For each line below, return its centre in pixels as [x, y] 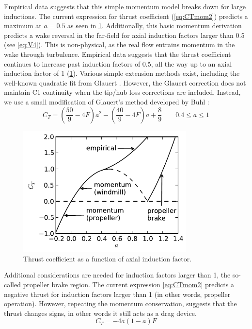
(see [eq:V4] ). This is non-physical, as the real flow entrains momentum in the [119, 44]
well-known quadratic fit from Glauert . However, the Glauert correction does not [125, 82]
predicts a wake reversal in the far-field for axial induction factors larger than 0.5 [124, 35]
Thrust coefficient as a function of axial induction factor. [108, 258]
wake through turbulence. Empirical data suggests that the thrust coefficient [118, 54]
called [12, 284]
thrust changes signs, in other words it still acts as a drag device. [100, 313]
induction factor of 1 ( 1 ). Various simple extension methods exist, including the [122, 73]
